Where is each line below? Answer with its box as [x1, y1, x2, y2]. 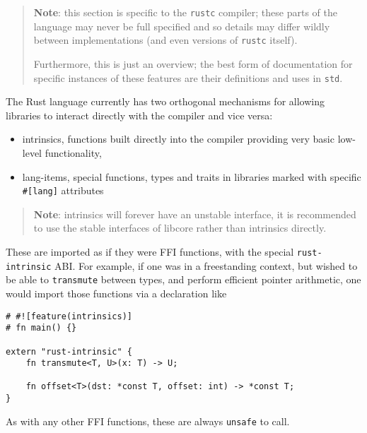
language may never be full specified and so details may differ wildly [33, 18, 330, 33]
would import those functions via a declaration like [6, 285, 227, 300]
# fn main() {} [6, 323, 77, 333]
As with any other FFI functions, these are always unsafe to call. [6, 413, 290, 428]
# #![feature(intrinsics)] [6, 311, 132, 321]
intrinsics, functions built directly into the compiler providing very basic [22, 131, 334, 146]
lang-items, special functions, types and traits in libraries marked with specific [22, 169, 361, 184]
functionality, [45, 145, 102, 160]
